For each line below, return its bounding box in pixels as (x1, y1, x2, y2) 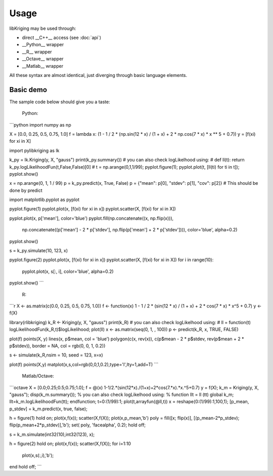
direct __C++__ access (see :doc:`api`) (22, 34, 101, 41)
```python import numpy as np (9, 122, 71, 128)
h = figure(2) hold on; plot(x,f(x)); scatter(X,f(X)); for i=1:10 (9, 441, 131, 447)
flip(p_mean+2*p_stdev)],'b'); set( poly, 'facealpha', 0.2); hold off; (9, 422, 146, 428)
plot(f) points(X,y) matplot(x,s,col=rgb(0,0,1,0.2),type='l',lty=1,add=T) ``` (9, 361, 159, 367)
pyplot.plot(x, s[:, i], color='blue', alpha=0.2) (22, 268, 114, 274)
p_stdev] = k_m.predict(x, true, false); (9, 406, 88, 412)
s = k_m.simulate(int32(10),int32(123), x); (9, 431, 95, 438)
